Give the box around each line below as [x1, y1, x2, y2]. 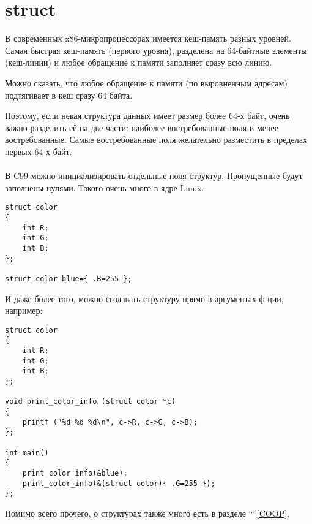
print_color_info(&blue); [22, 468, 128, 477]
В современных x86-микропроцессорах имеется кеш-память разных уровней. [5, 32, 291, 45]
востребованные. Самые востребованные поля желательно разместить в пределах [5, 133, 307, 146]
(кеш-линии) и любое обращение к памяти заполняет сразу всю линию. [5, 56, 272, 69]
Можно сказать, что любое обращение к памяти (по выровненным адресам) [5, 76, 288, 89]
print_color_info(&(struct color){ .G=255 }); [22, 479, 215, 488]
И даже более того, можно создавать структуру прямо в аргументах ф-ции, [5, 292, 284, 305]
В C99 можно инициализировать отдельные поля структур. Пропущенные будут [5, 169, 303, 182]
